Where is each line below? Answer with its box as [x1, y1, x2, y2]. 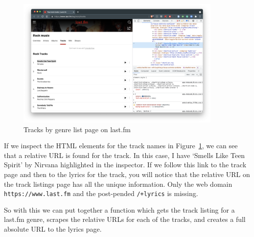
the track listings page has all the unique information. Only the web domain [4, 178, 232, 189]
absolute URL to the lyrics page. [4, 223, 102, 234]
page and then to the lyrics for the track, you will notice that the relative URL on [4, 169, 250, 179]
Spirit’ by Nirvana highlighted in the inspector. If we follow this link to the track [4, 159, 247, 170]
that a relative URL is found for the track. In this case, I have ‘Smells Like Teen [4, 150, 245, 160]
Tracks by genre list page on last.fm [23, 124, 131, 134]
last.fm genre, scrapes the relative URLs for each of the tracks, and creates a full [4, 214, 246, 224]
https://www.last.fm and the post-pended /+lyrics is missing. [4, 188, 198, 198]
